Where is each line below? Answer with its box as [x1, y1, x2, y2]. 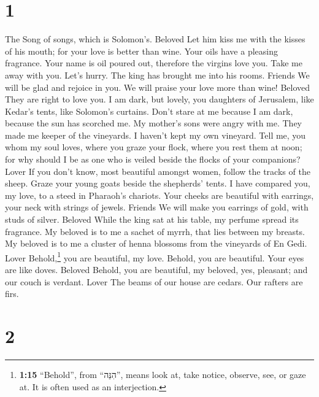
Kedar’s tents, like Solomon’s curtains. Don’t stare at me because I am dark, [5, 104, 293, 117]
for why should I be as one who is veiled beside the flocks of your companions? [5, 153, 301, 166]
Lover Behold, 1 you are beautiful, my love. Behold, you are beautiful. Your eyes [5, 249, 304, 264]
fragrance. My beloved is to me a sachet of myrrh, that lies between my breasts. [5, 225, 305, 237]
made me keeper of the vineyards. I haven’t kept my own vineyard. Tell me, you [5, 128, 306, 141]
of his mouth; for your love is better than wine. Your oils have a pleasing [5, 44, 278, 57]
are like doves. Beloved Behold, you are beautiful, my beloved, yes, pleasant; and [5, 263, 308, 276]
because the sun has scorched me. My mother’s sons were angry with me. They [5, 117, 302, 129]
